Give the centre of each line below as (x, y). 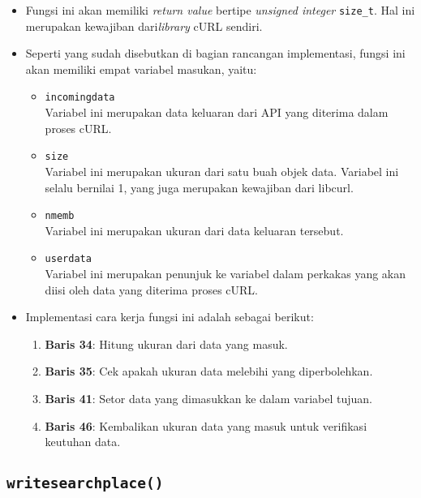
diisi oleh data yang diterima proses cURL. (152, 289)
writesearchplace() (85, 483)
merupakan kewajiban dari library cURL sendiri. (144, 26)
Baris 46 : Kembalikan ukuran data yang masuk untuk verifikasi (206, 425)
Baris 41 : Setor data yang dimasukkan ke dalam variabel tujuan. (208, 398)
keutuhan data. (83, 442)
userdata (68, 259)
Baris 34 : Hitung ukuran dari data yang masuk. (166, 343)
